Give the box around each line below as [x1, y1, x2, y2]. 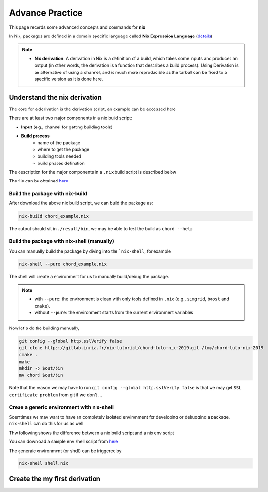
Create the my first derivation [9, 474, 101, 483]
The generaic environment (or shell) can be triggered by [9, 448, 122, 454]
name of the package [38, 140, 80, 146]
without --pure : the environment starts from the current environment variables [34, 310, 193, 316]
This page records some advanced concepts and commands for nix [9, 24, 146, 30]
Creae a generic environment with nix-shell [9, 404, 114, 411]
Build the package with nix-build [9, 190, 87, 197]
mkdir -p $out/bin [19, 365, 63, 371]
